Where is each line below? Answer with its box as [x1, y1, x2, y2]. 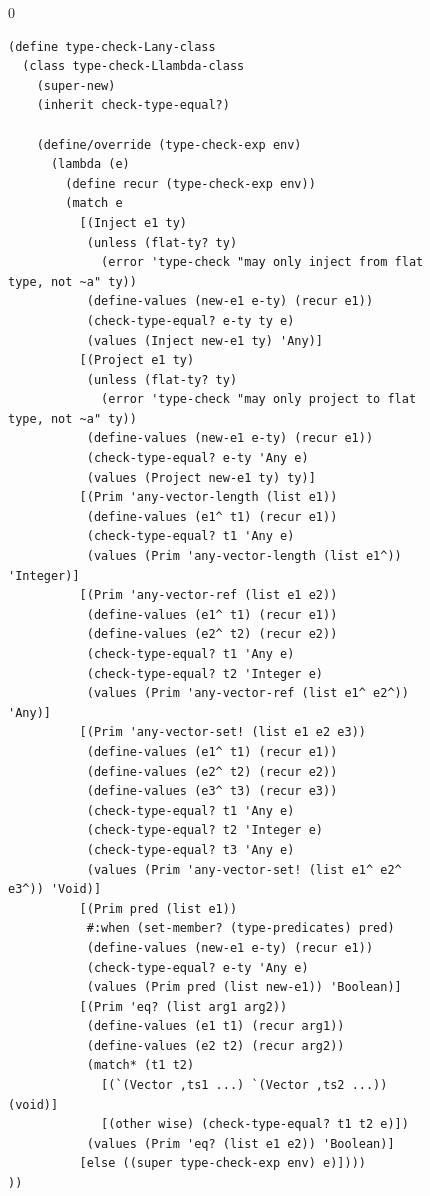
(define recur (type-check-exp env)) [65, 176, 316, 191]
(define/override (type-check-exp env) [36, 137, 302, 152]
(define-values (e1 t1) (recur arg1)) [86, 1019, 345, 1034]
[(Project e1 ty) [79, 353, 195, 368]
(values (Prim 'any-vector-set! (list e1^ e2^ [86, 862, 402, 877]
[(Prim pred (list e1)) [79, 901, 238, 916]
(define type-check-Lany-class [8, 39, 216, 54]
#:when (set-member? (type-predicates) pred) [86, 921, 395, 936]
